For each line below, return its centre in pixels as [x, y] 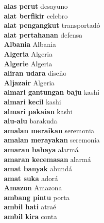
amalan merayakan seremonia [52, 140]
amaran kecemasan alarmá [47, 159]
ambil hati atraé [30, 207]
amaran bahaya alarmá [41, 149]
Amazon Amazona [33, 188]
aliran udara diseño [35, 73]
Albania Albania [30, 44]
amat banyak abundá [38, 169]
